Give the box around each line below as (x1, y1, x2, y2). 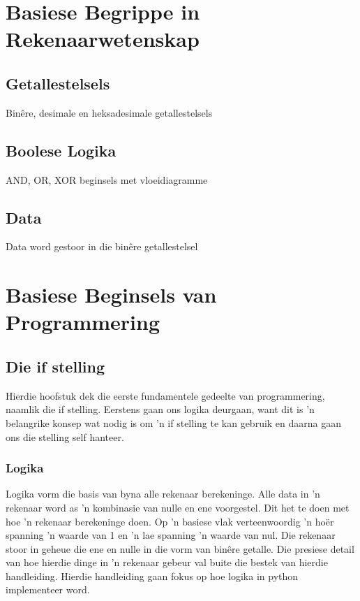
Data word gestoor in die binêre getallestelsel (6, 239, 198, 254)
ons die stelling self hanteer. (6, 429, 124, 444)
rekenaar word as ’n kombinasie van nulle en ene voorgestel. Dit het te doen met (6, 500, 350, 514)
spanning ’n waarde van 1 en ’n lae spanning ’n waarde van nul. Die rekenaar (6, 528, 336, 542)
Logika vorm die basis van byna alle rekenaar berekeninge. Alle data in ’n (6, 486, 320, 501)
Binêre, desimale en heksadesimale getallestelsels (6, 105, 213, 120)
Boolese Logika (6, 139, 117, 161)
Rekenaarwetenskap (6, 24, 200, 53)
